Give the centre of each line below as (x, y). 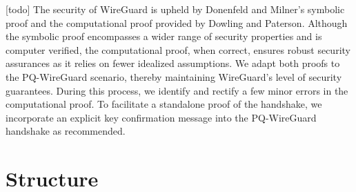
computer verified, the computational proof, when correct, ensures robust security (178, 49)
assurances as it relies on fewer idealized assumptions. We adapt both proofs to (173, 63)
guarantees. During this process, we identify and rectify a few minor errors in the (177, 90)
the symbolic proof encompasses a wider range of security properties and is (164, 36)
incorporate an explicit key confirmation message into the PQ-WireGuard (161, 117)
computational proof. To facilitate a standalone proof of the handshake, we (164, 104)
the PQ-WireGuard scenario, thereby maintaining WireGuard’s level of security (174, 76)
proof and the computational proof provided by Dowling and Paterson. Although (177, 22)
